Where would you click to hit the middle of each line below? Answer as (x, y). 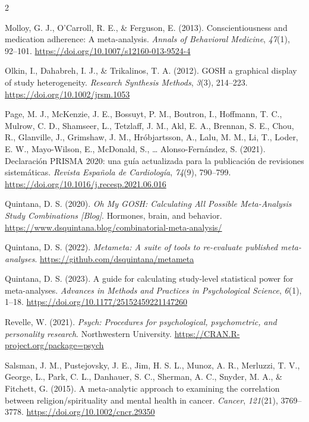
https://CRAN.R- (207, 333)
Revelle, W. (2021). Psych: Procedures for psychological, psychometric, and (141, 322)
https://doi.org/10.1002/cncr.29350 (91, 412)
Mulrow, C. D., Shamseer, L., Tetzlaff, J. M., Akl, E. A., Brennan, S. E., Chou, (149, 125)
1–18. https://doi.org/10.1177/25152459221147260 (96, 302)
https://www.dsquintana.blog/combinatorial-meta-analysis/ (113, 227)
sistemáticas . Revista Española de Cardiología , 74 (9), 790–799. (118, 172)
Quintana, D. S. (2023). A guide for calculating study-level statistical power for (149, 278)
